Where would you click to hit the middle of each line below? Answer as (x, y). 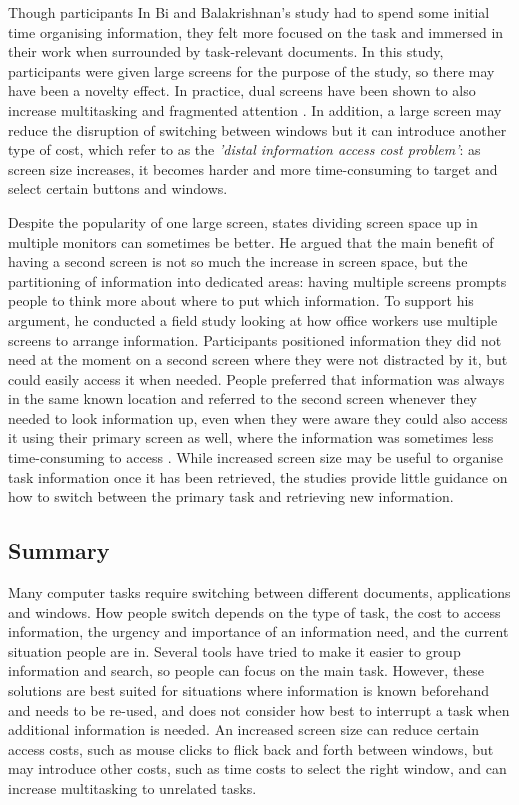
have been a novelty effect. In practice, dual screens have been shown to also (242, 90)
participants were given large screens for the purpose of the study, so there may (251, 70)
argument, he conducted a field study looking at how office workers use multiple (253, 319)
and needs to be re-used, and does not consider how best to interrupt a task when (259, 709)
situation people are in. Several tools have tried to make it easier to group (234, 650)
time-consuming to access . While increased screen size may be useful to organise (255, 457)
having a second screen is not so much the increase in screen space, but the (238, 261)
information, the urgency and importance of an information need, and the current (258, 631)
